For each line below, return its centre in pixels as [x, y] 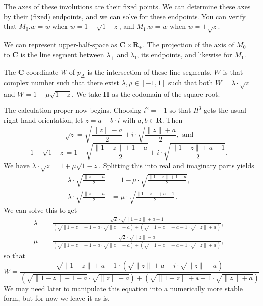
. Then [172, 120]
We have [17, 165]
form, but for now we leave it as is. [57, 298]
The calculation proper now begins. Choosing [73, 110]
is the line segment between [62, 54]
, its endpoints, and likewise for [185, 54]
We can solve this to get [41, 210]
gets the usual [225, 110]
